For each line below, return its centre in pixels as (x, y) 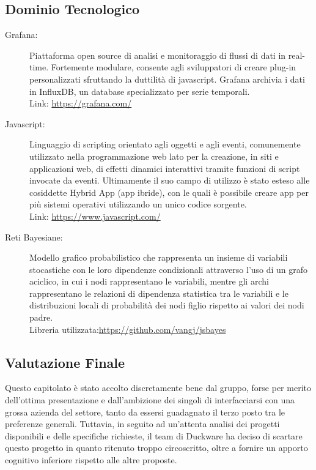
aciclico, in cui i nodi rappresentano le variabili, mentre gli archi (149, 281)
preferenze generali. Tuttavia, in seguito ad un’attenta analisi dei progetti (142, 424)
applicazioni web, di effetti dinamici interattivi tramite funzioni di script (165, 168)
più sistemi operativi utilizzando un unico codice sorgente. (138, 204)
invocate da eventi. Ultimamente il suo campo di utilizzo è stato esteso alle (170, 180)
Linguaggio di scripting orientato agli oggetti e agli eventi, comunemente (165, 144)
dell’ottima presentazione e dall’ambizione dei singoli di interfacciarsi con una (150, 400)
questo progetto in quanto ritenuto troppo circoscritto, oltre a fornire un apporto (156, 448)
